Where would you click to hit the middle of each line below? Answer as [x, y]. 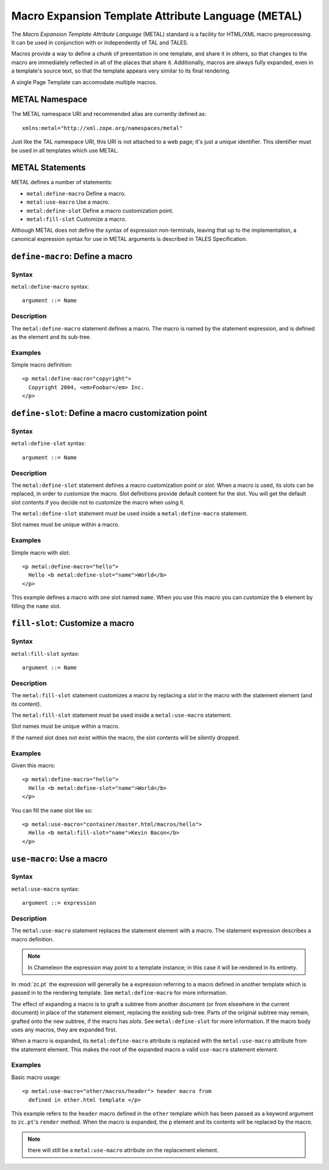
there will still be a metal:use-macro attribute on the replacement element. [123, 1150]
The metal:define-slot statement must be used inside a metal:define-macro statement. [129, 514]
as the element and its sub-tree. [51, 337]
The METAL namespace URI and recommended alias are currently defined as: [109, 114]
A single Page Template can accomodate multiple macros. [84, 82]
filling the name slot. [36, 606]
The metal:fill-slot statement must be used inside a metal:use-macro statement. [122, 715]
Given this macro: [33, 765]
